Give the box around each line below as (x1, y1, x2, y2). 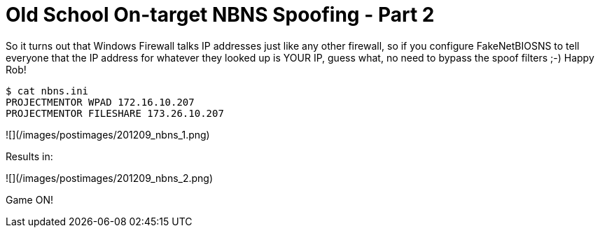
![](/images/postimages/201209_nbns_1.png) (6, 128, 210, 141)
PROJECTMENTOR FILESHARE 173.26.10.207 (6, 107, 224, 119)
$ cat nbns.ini (6, 85, 89, 97)
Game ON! (6, 193, 53, 206)
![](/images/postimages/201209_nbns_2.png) (6, 171, 214, 184)
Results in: (6, 150, 53, 162)
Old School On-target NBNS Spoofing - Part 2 (6, 3, 435, 27)
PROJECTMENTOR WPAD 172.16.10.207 (6, 96, 195, 108)
